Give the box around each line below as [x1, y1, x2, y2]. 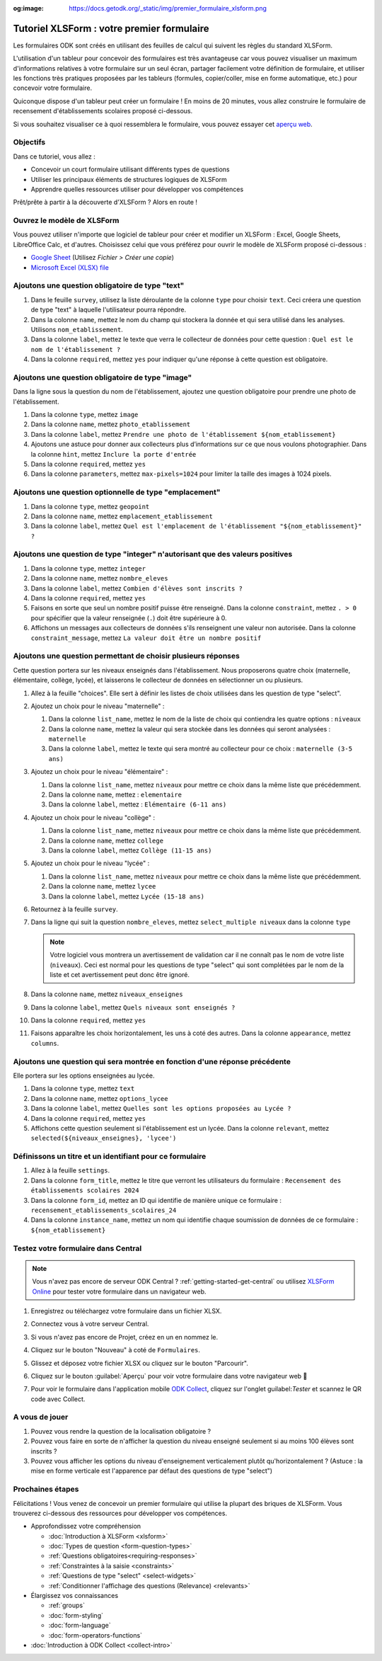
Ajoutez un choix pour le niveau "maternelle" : [30, 702, 165, 710]
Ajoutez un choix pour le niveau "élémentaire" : [30, 767, 168, 776]
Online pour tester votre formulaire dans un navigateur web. [32, 1287, 207, 1296]
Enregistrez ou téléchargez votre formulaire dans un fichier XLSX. [30, 1306, 222, 1315]
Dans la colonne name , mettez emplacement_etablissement [30, 512, 214, 520]
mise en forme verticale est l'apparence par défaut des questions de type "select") [30, 1466, 272, 1476]
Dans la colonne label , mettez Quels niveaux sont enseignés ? [30, 1003, 236, 1012]
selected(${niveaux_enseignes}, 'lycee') [30, 1134, 177, 1143]
